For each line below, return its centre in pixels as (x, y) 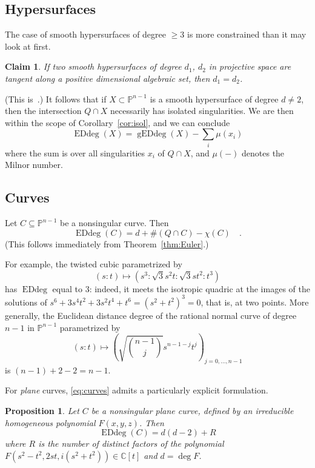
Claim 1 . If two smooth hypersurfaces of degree (93, 66)
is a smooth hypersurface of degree (214, 99)
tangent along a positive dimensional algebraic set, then (108, 78)
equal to (68, 288)
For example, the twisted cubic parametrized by (94, 264)
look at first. (28, 46)
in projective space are (250, 66)
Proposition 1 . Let (42, 410)
